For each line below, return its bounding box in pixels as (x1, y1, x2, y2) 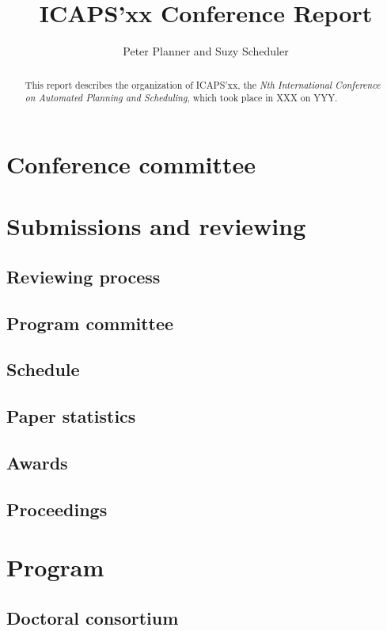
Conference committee (6, 147, 256, 180)
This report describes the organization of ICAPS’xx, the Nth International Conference (25, 78, 381, 91)
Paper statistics (6, 404, 136, 428)
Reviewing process (6, 264, 161, 288)
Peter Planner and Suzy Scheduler (123, 43, 289, 59)
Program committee (6, 310, 174, 335)
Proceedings (6, 496, 108, 521)
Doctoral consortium (6, 605, 179, 629)
